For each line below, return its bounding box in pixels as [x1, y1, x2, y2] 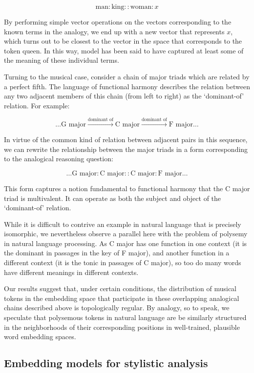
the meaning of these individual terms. [4, 55, 119, 65]
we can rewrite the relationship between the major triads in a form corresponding [4, 144, 248, 154]
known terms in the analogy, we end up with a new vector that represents [4, 26, 225, 36]
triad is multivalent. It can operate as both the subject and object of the [4, 193, 221, 203]
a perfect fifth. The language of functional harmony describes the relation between [4, 81, 250, 91]
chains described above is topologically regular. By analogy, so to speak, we [4, 302, 230, 313]
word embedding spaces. [4, 331, 76, 342]
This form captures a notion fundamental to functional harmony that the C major [4, 183, 250, 193]
